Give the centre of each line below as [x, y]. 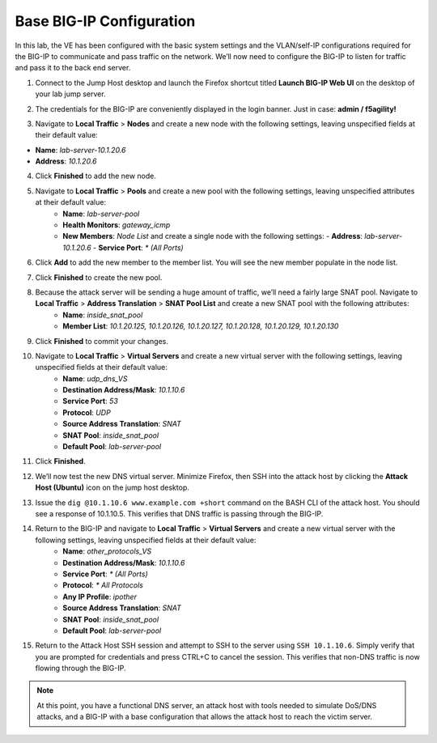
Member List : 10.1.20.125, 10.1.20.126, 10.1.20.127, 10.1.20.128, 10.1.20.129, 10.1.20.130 [201, 326]
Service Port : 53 [91, 401]
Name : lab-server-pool [101, 214]
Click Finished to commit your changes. [102, 341]
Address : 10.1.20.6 [66, 161]
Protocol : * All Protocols [103, 585]
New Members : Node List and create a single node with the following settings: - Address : [213, 236]
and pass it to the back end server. [73, 68]
